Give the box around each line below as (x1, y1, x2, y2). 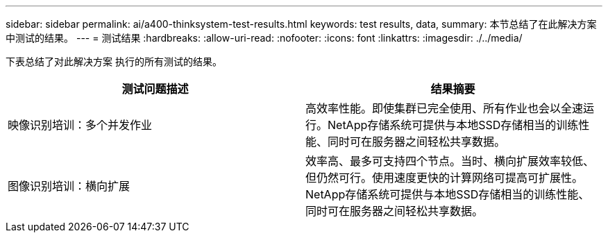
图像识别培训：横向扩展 (8, 179, 130, 193)
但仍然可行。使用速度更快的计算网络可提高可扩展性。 (305, 171, 584, 185)
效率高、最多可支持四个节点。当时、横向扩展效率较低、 (305, 154, 595, 168)
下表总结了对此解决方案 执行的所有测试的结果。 (6, 56, 222, 67)
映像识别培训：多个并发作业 (8, 118, 153, 132)
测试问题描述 (121, 82, 189, 96)
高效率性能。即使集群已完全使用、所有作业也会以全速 (305, 101, 584, 115)
